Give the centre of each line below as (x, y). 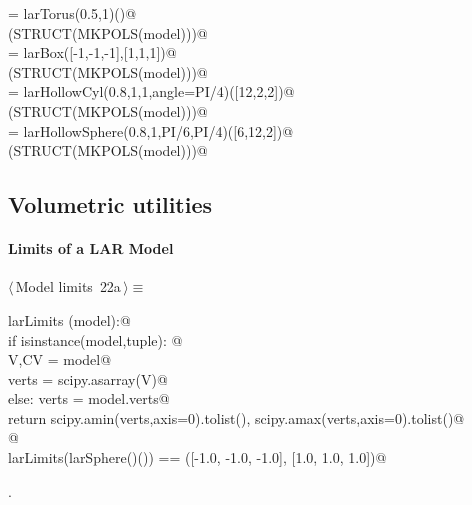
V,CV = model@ (60, 359)
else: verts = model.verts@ (89, 398)
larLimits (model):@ (69, 319)
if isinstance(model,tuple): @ (95, 339)
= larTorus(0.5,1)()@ (72, 13)
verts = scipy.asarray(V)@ (88, 378)
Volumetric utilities (110, 204)
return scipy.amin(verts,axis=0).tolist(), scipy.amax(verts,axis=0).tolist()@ (236, 417)
